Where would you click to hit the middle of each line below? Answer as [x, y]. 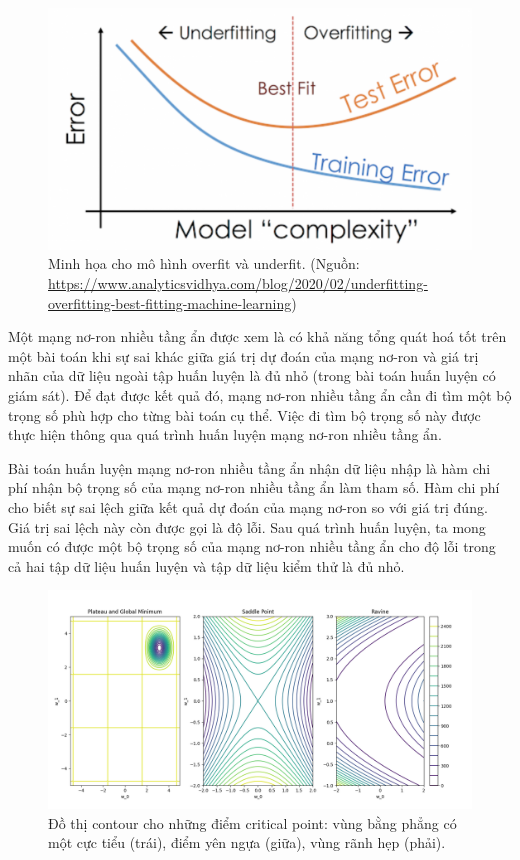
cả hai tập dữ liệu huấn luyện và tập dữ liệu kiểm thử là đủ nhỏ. [206, 565]
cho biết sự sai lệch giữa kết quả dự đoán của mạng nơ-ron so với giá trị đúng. [248, 506]
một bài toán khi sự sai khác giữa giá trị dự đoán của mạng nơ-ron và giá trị [243, 355]
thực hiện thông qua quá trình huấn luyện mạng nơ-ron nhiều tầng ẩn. [225, 434]
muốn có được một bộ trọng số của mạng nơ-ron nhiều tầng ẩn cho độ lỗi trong [252, 546]
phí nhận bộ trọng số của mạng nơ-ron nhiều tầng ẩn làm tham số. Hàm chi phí [254, 487]
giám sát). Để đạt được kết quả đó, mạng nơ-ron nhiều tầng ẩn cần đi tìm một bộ [260, 394]
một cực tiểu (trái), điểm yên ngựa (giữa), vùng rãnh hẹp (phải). [247, 842]
